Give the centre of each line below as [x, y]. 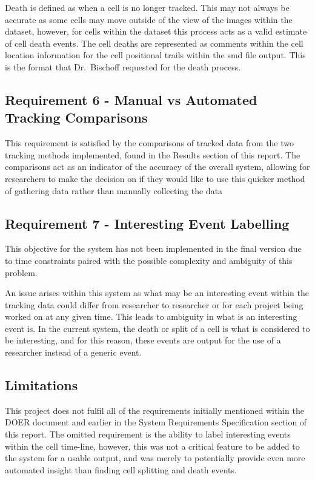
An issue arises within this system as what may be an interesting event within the [157, 293]
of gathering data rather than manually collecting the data [114, 190]
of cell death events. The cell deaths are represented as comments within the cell [154, 43]
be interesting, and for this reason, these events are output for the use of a [143, 340]
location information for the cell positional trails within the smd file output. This [155, 55]
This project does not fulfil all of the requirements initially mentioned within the [154, 410]
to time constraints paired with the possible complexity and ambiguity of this [149, 260]
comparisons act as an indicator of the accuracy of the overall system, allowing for [157, 167]
